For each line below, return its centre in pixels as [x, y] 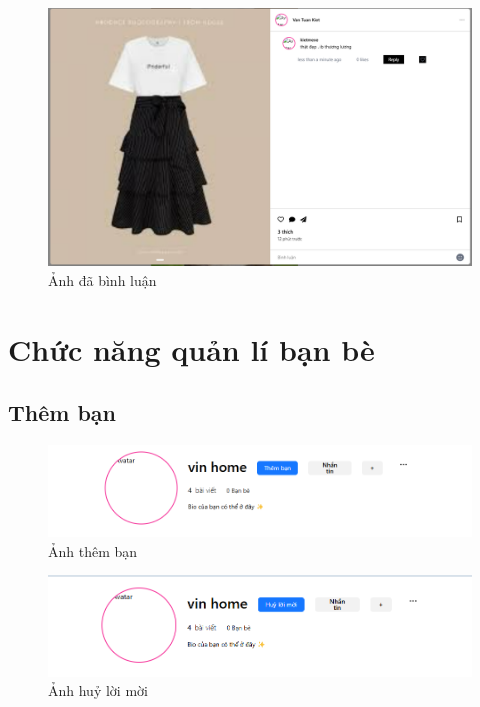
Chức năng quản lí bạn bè [191, 348]
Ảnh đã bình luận [102, 279]
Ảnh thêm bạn [93, 550]
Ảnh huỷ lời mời [98, 690]
